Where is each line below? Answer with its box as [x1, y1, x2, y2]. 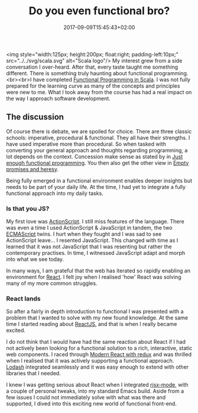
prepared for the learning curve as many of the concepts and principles [6, 82, 180, 89]
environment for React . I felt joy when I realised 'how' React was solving [6, 274, 181, 281]
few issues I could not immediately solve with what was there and [6, 394, 166, 401]
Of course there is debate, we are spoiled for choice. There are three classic [6, 127, 192, 135]
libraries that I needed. [6, 370, 61, 377]
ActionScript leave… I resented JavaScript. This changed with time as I [6, 237, 178, 244]
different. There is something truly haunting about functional [6, 69, 153, 76]
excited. [6, 327, 25, 334]
